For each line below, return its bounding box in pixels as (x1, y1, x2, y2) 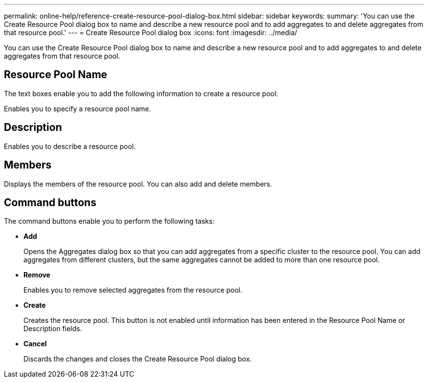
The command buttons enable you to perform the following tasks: (4, 217, 214, 226)
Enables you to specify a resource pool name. (4, 104, 151, 113)
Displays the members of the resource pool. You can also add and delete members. (4, 179, 273, 188)
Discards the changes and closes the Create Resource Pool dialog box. (23, 355, 252, 363)
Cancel (23, 340, 47, 348)
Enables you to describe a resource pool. (4, 142, 136, 150)
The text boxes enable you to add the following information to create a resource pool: (4, 89, 278, 98)
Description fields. (23, 324, 82, 333)
